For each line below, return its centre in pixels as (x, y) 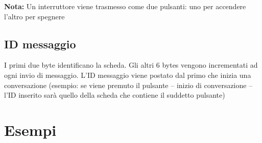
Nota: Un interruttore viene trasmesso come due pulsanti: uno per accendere (125, 6)
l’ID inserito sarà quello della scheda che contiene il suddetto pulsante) (115, 95)
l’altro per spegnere (34, 16)
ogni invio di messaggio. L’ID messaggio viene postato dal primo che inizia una (128, 75)
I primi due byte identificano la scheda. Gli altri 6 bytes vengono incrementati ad (131, 65)
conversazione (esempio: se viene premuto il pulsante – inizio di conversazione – (128, 85)
